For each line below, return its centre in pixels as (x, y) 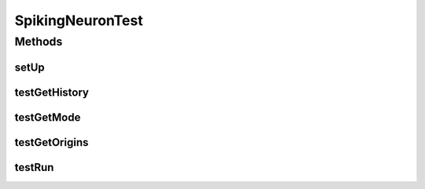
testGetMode (48, 117)
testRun (34, 167)
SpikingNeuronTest (79, 20)
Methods (39, 42)
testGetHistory (52, 92)
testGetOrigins (52, 142)
